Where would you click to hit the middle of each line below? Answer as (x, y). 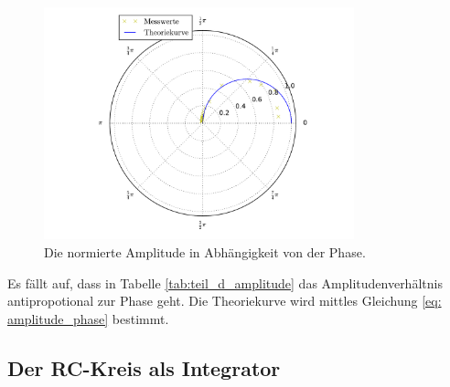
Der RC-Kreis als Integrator (144, 367)
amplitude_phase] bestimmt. (88, 318)
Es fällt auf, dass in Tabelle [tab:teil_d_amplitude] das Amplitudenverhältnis (225, 282)
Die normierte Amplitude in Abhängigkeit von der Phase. (205, 251)
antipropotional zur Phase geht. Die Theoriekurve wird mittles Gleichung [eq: (225, 301)
